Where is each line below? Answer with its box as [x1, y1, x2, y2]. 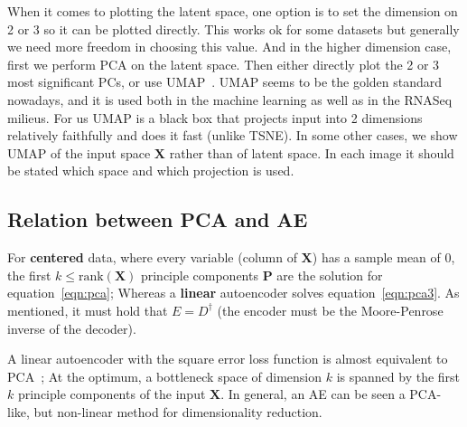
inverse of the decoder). [7, 318, 136, 337]
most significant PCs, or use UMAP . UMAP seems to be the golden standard [7, 72, 443, 91]
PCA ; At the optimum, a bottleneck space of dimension [7, 366, 322, 385]
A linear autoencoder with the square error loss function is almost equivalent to [7, 349, 448, 368]
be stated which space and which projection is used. [7, 161, 294, 180]
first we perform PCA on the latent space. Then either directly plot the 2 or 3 [7, 54, 440, 73]
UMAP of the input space [7, 143, 151, 162]
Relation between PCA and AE [7, 205, 308, 233]
